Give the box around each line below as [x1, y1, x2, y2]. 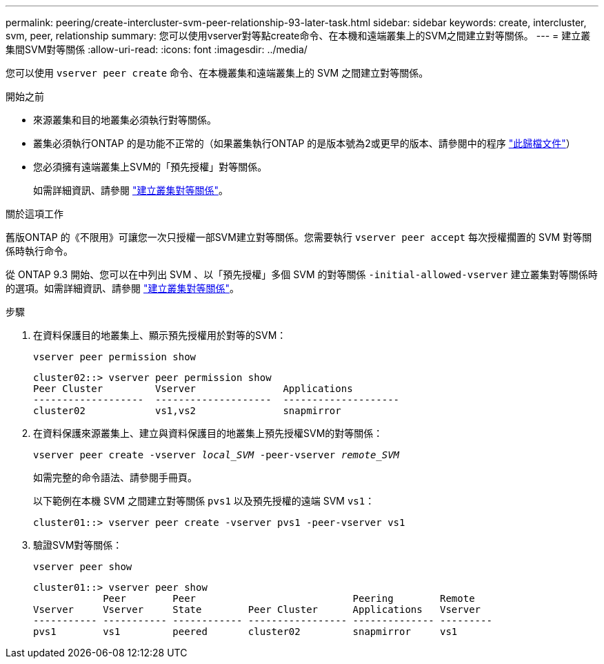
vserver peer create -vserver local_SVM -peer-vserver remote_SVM [33, 449, 400, 460]
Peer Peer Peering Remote [103, 593, 475, 604]
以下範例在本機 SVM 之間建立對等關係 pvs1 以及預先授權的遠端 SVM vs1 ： [33, 495, 375, 507]
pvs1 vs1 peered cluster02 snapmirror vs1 [33, 626, 458, 637]
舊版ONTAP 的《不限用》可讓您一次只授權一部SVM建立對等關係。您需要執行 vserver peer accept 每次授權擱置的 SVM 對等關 [6, 231, 592, 243]
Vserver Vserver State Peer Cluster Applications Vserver [33, 604, 481, 615]
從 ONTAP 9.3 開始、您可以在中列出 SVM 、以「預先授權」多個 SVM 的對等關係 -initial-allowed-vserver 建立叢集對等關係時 [6, 268, 598, 280]
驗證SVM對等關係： [33, 539, 123, 551]
